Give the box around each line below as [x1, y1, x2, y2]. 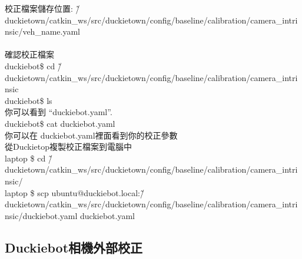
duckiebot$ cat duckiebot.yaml [5, 117, 115, 129]
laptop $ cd [5, 152, 46, 164]
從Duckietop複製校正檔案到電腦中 [5, 140, 132, 153]
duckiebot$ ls [5, 94, 52, 106]
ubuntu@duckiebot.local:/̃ [51, 186, 144, 199]
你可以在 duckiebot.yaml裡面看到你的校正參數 [5, 129, 178, 141]
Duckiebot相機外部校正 [5, 238, 143, 256]
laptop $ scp [5, 186, 49, 199]
